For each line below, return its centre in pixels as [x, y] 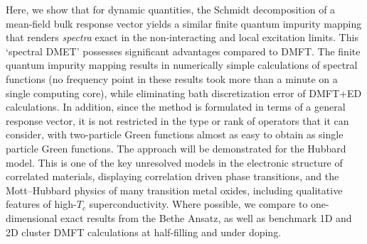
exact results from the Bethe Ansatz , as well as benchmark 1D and [206, 217]
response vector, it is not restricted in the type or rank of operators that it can [177, 120]
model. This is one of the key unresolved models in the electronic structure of [174, 162]
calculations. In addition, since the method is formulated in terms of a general [176, 107]
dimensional [32, 217]
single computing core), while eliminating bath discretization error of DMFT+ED [184, 93]
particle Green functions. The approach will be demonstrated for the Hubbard [176, 148]
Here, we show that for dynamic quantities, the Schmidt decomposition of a [171, 9]
